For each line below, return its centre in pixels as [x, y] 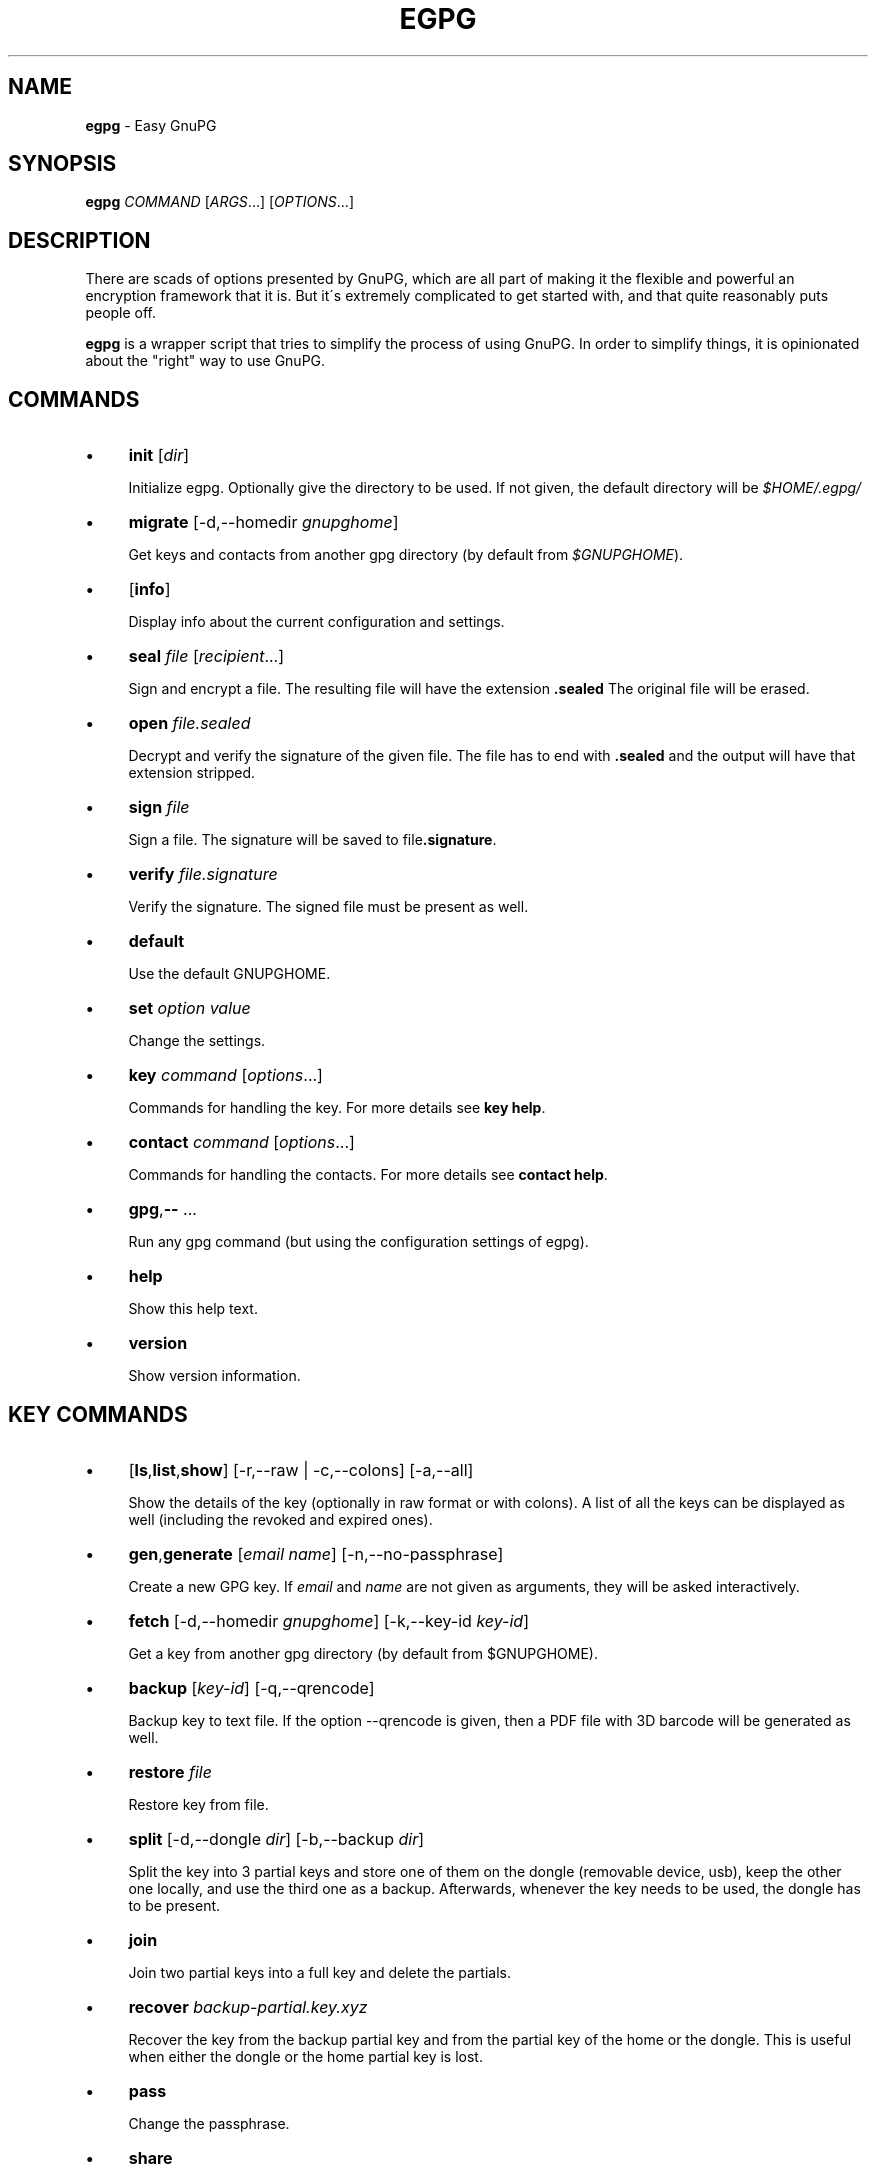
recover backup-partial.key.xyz [248, 2006]
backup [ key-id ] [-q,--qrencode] [251, 1687]
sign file [159, 807]
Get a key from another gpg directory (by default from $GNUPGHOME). [363, 1653]
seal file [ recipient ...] [206, 656]
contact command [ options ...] [241, 1142]
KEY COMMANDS [98, 1414]
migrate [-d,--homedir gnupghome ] [263, 522]
